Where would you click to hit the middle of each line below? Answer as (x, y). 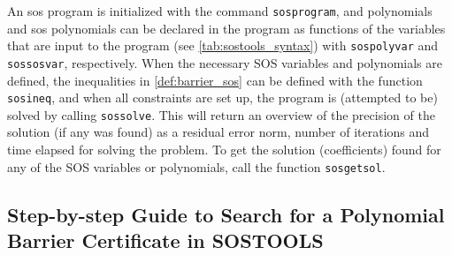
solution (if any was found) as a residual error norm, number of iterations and (218, 132)
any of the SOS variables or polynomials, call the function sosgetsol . (196, 166)
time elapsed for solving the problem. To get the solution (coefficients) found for (224, 150)
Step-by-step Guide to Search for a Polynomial (226, 214)
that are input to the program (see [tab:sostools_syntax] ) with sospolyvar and (223, 45)
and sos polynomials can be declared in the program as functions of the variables (226, 28)
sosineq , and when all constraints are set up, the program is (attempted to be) (222, 97)
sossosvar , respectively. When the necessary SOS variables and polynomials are (225, 62)
